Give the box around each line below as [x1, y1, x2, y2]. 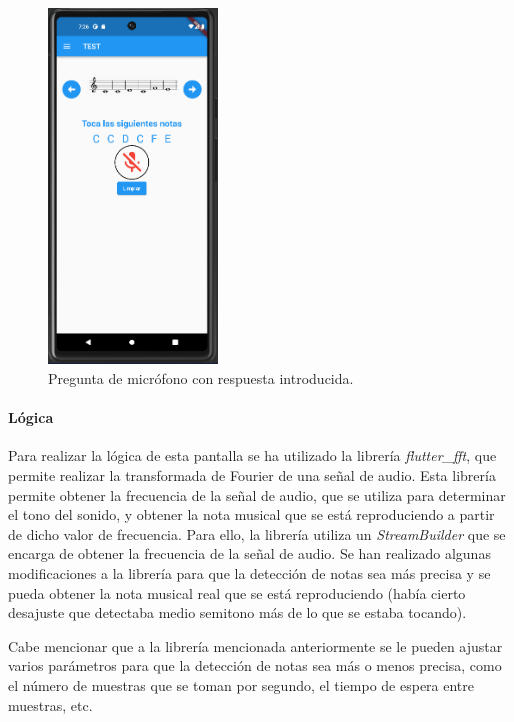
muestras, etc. [8, 694, 93, 715]
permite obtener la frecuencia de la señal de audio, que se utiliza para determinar [8, 484, 506, 505]
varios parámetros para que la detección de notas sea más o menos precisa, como [8, 655, 502, 676]
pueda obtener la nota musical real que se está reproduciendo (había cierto [8, 582, 466, 603]
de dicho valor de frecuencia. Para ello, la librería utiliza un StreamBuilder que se [8, 523, 506, 544]
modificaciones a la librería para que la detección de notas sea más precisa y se [8, 562, 491, 583]
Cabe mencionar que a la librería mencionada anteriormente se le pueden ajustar [8, 635, 503, 656]
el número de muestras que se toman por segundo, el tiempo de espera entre [8, 674, 475, 695]
